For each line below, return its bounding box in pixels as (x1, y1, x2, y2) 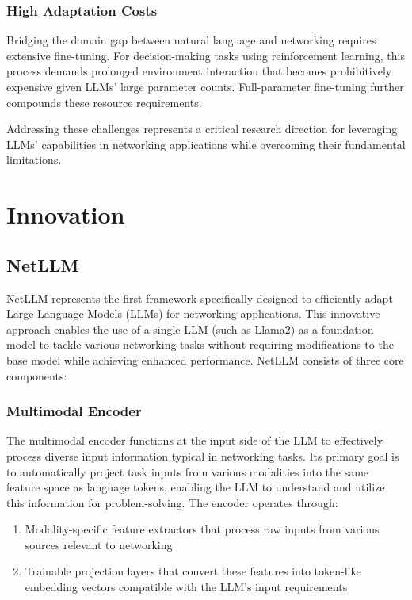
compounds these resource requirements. (6, 94, 202, 110)
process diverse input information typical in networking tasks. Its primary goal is (6, 447, 399, 464)
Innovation (6, 198, 125, 231)
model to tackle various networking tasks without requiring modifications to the (6, 336, 394, 353)
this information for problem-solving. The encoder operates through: (6, 494, 338, 510)
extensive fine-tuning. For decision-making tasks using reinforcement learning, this (6, 47, 405, 63)
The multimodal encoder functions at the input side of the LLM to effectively (6, 432, 383, 449)
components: (6, 367, 67, 384)
